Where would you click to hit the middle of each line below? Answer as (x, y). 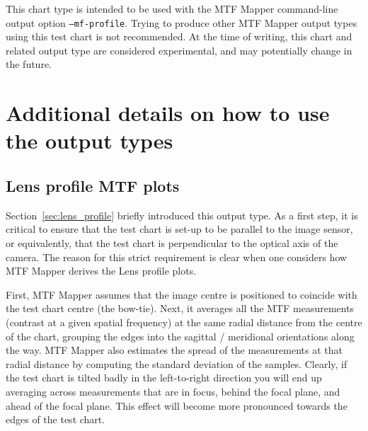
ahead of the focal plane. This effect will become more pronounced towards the (177, 405)
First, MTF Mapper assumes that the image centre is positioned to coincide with (182, 294)
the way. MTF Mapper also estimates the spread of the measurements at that (174, 350)
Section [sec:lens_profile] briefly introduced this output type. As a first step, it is (182, 215)
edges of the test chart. (56, 419)
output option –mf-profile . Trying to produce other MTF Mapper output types (182, 22)
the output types (90, 140)
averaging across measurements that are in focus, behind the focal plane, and (173, 391)
